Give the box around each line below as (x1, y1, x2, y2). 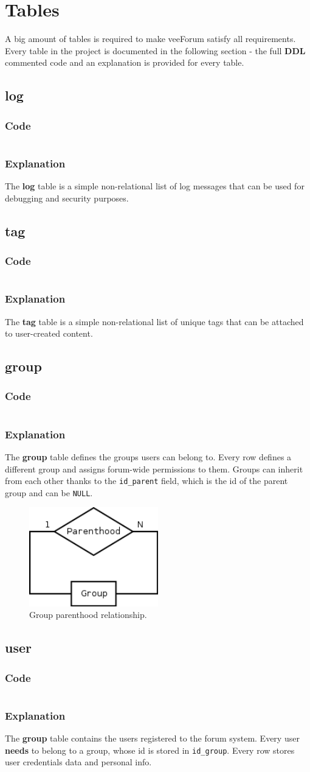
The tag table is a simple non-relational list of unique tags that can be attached (5, 315, 304, 328)
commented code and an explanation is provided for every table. (5, 56, 244, 69)
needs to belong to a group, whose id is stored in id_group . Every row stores (5, 743, 295, 756)
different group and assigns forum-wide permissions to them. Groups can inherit (5, 462, 303, 475)
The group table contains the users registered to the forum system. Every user (5, 732, 300, 745)
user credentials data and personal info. (5, 756, 152, 768)
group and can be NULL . (5, 486, 93, 499)
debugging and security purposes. (5, 191, 129, 204)
